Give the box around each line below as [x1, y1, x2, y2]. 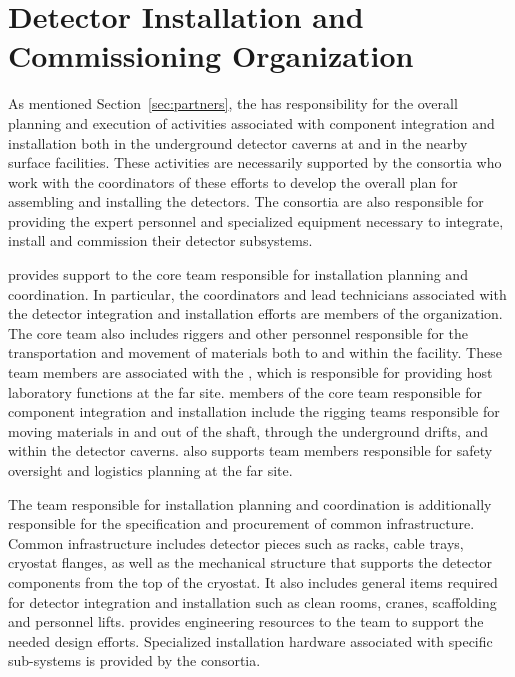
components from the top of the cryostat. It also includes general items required [8, 571, 498, 592]
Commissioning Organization [8, 35, 414, 76]
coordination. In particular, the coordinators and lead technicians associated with [8, 283, 507, 304]
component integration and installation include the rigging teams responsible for [8, 401, 500, 422]
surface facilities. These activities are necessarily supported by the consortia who [8, 152, 502, 173]
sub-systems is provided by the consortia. [8, 650, 261, 671]
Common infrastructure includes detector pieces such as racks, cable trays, [8, 532, 464, 553]
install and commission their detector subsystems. [8, 230, 313, 251]
